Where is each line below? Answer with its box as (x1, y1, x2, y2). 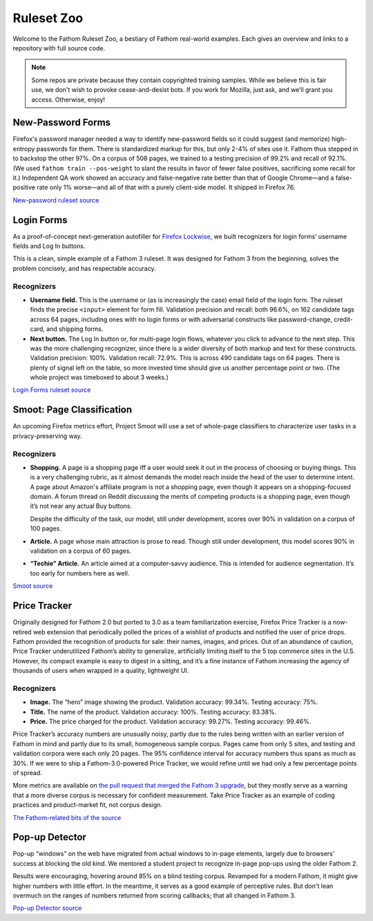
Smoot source (12, 582, 53, 590)
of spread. (12, 768, 43, 777)
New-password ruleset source (12, 196, 99, 204)
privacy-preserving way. (12, 432, 82, 440)
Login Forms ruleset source (12, 386, 91, 394)
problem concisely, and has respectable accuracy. (12, 264, 156, 272)
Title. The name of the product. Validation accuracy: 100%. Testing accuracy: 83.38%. (30, 708, 277, 716)
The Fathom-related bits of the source (12, 813, 122, 822)
